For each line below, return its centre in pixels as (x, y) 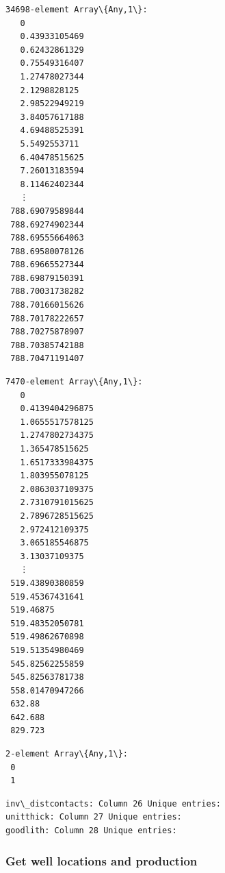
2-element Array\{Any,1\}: (67, 754)
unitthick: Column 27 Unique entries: (94, 817)
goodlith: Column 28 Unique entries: (91, 831)
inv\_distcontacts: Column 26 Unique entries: (113, 803)
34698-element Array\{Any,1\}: (77, 10)
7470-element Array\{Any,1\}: (74, 382)
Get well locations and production (102, 860)
